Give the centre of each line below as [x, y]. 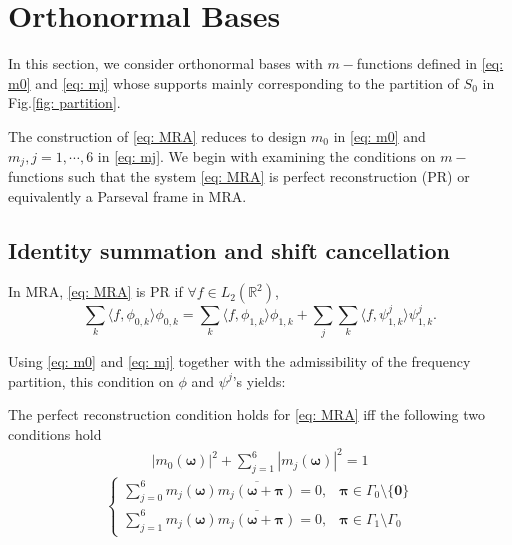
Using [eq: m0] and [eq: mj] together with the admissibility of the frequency [239, 361]
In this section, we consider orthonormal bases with [165, 63]
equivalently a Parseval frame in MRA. [127, 195]
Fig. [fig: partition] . [64, 102]
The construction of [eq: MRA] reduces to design [157, 135]
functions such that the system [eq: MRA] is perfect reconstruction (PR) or [239, 175]
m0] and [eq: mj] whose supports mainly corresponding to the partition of [233, 82]
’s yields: [259, 380]
